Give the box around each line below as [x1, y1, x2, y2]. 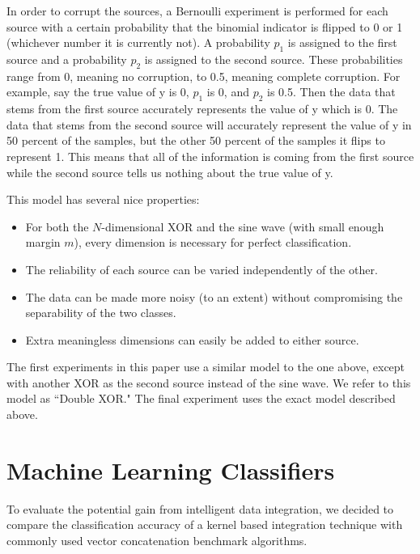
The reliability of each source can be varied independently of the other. [25, 260, 378, 277]
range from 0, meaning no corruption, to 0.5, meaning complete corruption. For [6, 67, 401, 84]
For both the [25, 218, 89, 235]
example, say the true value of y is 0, [6, 83, 189, 100]
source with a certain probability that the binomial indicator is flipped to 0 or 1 [6, 18, 403, 35]
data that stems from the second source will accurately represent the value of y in [6, 116, 412, 133]
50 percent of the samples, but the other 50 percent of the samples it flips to [6, 132, 385, 149]
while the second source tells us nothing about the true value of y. [6, 163, 333, 180]
